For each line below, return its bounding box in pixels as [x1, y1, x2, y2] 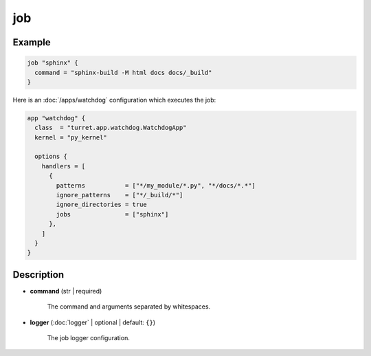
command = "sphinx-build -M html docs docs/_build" [34, 69, 212, 76]
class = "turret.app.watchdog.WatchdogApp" [34, 124, 187, 132]
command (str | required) [30, 287, 102, 295]
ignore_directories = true [56, 201, 147, 209]
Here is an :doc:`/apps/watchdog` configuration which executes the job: [12, 96, 216, 104]
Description [12, 269, 65, 280]
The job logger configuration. [47, 334, 130, 342]
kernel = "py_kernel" [34, 133, 108, 141]
